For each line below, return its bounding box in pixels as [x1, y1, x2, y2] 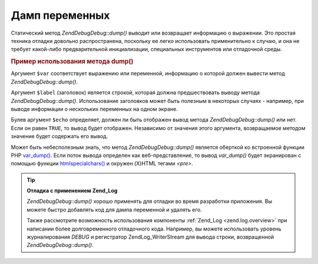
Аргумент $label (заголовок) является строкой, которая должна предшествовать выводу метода [11, 89, 260, 96]
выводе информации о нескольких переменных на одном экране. [11, 105, 178, 112]
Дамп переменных [11, 9, 110, 22]
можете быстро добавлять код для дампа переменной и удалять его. [26, 206, 203, 213]
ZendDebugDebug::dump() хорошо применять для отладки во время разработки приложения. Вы [26, 198, 273, 205]
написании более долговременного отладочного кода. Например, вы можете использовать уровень [26, 225, 282, 232]
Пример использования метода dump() [11, 58, 134, 66]
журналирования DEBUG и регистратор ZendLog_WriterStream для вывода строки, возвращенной [26, 233, 274, 240]
